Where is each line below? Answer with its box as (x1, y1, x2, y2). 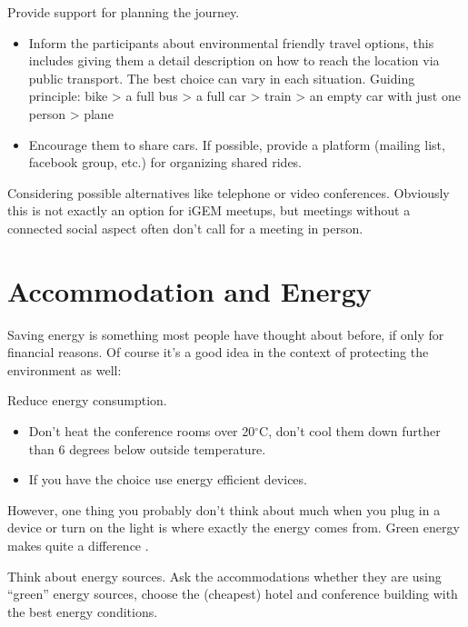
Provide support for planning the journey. (7, 3, 240, 21)
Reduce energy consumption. (7, 391, 167, 410)
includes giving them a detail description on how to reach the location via (28, 51, 440, 70)
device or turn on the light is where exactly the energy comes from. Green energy (7, 518, 460, 537)
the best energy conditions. (7, 602, 158, 621)
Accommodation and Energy (7, 272, 372, 309)
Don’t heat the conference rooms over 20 (28, 422, 255, 441)
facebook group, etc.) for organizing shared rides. (28, 153, 303, 172)
